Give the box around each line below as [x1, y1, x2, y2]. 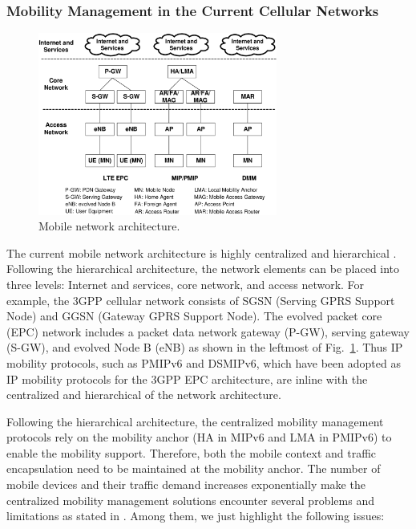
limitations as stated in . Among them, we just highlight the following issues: [6, 507, 385, 524]
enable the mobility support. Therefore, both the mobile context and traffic [6, 444, 377, 461]
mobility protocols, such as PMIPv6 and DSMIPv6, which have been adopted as [6, 354, 401, 371]
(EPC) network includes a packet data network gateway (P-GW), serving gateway [6, 323, 410, 340]
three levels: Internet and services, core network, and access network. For [6, 275, 365, 292]
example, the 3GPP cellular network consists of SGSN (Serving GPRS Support [6, 291, 395, 308]
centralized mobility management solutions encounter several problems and [6, 491, 374, 508]
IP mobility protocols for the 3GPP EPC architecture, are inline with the [6, 370, 368, 387]
